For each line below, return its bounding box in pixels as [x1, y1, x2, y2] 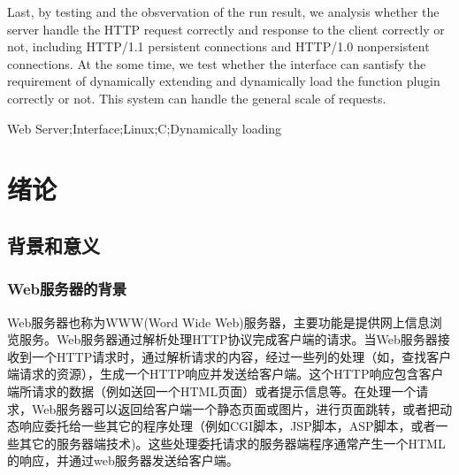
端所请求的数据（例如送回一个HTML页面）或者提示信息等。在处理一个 [7, 381, 417, 400]
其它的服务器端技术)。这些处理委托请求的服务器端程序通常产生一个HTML [19, 433, 446, 452]
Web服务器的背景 [7, 278, 127, 300]
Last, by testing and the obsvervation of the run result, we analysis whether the [7, 3, 440, 20]
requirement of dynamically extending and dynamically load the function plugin [7, 72, 440, 90]
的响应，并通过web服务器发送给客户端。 [7, 451, 239, 470]
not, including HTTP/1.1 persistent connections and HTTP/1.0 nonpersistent [7, 37, 430, 56]
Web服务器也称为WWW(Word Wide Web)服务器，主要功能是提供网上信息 [7, 312, 430, 331]
